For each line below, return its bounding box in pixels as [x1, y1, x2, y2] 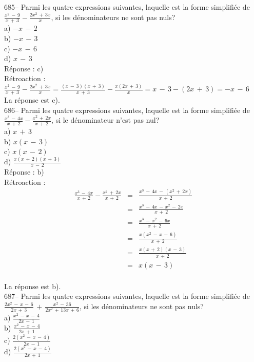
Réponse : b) [4, 166, 44, 177]
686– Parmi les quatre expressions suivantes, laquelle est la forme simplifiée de [4, 104, 250, 115]
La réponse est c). [4, 94, 60, 105]
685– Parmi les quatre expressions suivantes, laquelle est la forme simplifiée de [4, 2, 250, 12]
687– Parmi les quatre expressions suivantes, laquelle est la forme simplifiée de [4, 291, 250, 301]
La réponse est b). [4, 280, 61, 291]
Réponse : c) [4, 63, 44, 73]
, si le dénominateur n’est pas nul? [51, 115, 160, 125]
